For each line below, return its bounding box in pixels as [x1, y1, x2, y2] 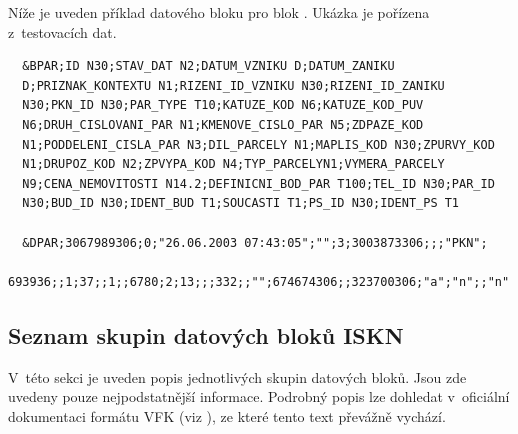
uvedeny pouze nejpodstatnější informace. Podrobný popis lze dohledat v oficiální [8, 386, 510, 407]
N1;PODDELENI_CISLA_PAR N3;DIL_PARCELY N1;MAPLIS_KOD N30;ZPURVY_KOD [22, 137, 495, 152]
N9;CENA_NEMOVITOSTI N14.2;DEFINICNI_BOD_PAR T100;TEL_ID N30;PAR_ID [22, 176, 495, 191]
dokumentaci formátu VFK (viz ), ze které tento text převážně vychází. [8, 405, 446, 426]
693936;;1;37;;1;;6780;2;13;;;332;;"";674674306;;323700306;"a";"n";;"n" [8, 274, 510, 289]
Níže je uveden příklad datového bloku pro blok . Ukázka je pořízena [8, 2, 430, 22]
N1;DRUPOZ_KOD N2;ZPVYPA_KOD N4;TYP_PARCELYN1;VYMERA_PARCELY [22, 157, 445, 172]
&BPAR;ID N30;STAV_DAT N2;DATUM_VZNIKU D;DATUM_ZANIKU [22, 59, 395, 74]
